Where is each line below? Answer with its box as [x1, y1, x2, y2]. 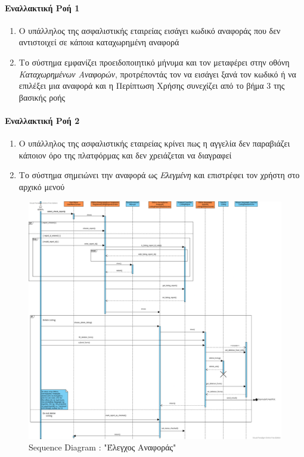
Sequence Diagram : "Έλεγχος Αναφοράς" [29, 441, 176, 453]
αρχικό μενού [18, 180, 65, 192]
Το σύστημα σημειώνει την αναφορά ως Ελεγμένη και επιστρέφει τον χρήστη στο [18, 169, 300, 181]
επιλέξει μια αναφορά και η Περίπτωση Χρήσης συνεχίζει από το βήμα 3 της [18, 79, 285, 92]
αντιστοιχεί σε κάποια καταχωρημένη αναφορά [18, 36, 179, 48]
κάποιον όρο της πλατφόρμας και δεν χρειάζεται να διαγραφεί [18, 148, 232, 161]
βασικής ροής [18, 91, 66, 103]
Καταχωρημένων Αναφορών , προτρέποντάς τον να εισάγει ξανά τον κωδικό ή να [18, 67, 296, 80]
